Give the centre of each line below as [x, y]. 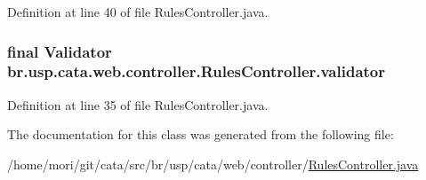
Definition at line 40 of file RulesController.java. [138, 12]
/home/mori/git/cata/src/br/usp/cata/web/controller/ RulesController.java [213, 164]
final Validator [60, 51]
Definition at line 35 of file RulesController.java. [138, 104]
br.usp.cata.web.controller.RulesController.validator [197, 71]
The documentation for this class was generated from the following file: [201, 134]
